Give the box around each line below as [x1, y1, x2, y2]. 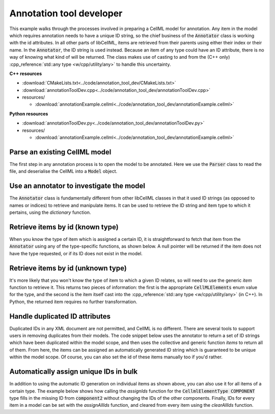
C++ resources [9, 70, 42, 77]
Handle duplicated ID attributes [9, 312, 111, 321]
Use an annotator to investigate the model [9, 182, 145, 190]
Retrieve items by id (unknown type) [9, 263, 127, 273]
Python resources [9, 110, 48, 117]
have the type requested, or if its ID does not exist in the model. [9, 250, 143, 256]
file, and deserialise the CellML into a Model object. [9, 168, 118, 175]
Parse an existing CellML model [9, 148, 112, 156]
